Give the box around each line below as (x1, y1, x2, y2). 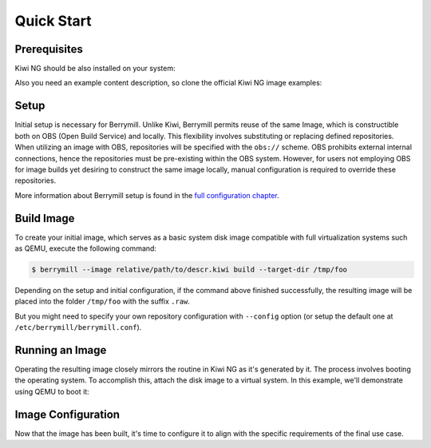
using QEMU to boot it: (14, 387, 89, 396)
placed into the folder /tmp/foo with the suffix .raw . (14, 296, 191, 307)
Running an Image (14, 343, 107, 357)
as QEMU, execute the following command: (14, 244, 157, 253)
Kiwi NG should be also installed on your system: (14, 64, 176, 73)
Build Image (14, 212, 75, 225)
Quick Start (14, 12, 92, 30)
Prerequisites (14, 42, 83, 56)
